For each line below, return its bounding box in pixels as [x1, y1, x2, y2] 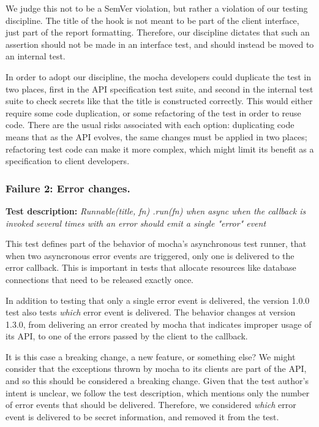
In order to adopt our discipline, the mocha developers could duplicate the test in [6, 70, 311, 83]
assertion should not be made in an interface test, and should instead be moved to [6, 37, 314, 50]
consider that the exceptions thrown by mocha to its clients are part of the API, [6, 362, 307, 375]
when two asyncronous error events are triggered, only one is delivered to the [6, 249, 295, 262]
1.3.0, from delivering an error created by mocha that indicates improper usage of [6, 317, 312, 330]
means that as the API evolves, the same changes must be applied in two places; [6, 130, 307, 143]
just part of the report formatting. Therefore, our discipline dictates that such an [6, 26, 310, 39]
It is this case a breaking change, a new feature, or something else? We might [6, 350, 296, 363]
